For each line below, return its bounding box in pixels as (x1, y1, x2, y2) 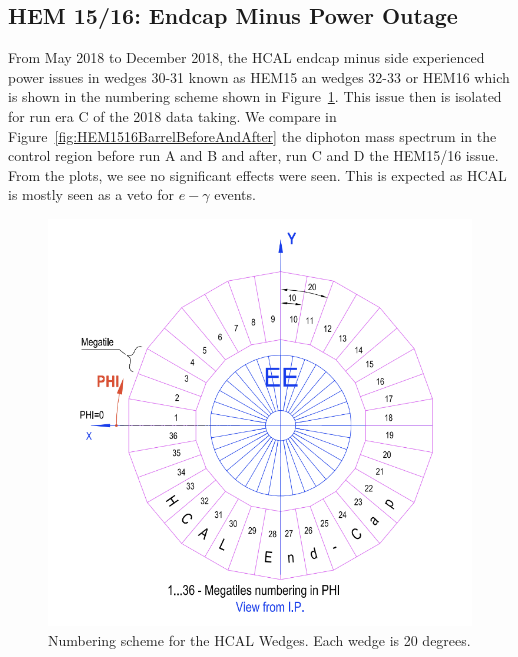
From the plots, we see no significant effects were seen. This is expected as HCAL (8, 164, 507, 185)
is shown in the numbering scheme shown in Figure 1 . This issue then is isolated (8, 86, 502, 107)
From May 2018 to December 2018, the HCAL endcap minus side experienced (8, 47, 485, 68)
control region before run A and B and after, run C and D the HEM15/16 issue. (8, 145, 499, 166)
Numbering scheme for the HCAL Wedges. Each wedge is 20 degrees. (48, 630, 471, 651)
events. (214, 184, 256, 205)
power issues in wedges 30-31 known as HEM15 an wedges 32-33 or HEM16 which (8, 66, 510, 87)
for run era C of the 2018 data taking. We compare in (8, 105, 337, 126)
